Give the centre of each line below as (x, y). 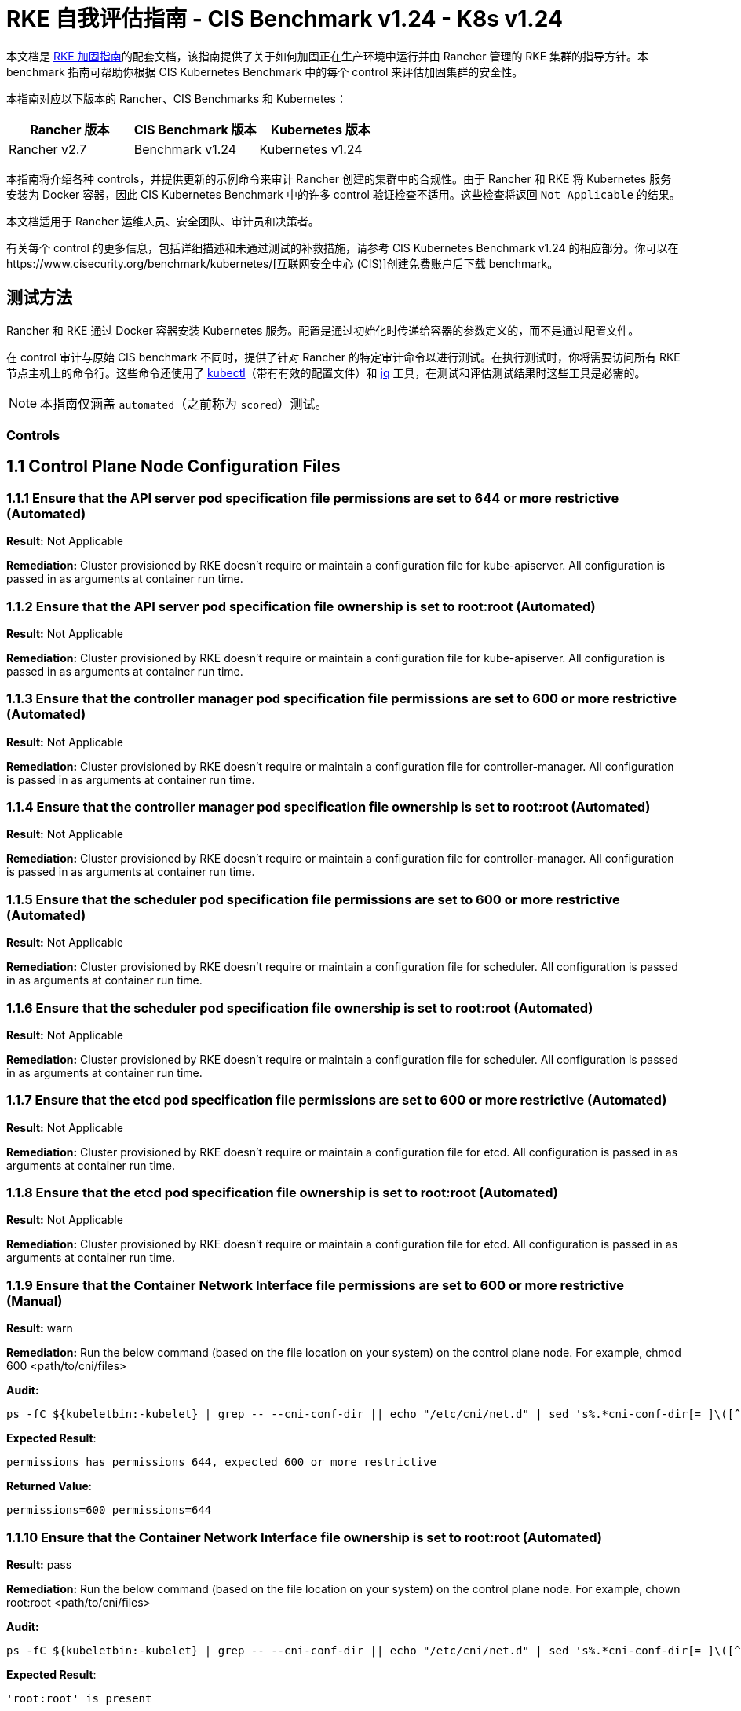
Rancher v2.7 (48, 149)
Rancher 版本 (70, 129)
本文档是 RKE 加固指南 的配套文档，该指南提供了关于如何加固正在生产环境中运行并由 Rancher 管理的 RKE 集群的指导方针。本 (328, 56)
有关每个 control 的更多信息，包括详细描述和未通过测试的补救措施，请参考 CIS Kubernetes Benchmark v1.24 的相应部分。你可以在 (343, 247)
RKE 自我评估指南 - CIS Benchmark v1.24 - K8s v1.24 (285, 19)
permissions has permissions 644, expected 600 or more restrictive (221, 1462)
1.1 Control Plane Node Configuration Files (173, 467)
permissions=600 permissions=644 (109, 1510)
